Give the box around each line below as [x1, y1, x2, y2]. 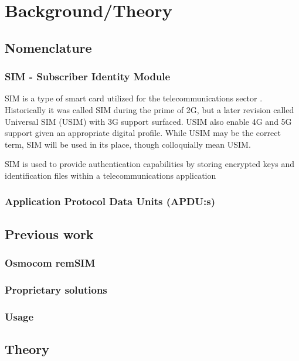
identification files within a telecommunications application [5, 169, 216, 181]
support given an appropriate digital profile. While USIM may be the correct [5, 127, 281, 139]
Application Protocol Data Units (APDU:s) [5, 194, 215, 209]
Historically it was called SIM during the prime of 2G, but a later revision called [5, 103, 294, 115]
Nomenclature [5, 38, 92, 56]
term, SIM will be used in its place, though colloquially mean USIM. [5, 138, 251, 150]
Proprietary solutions [5, 282, 107, 297]
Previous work [5, 224, 94, 243]
